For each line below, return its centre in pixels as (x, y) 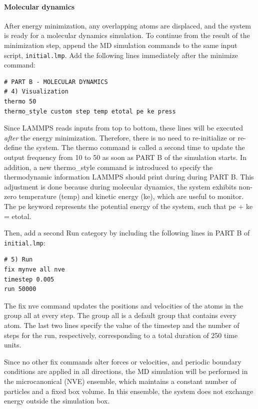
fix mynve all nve (34, 269)
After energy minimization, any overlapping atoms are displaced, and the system (127, 25)
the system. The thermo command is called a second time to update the (134, 147)
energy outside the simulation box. (57, 401)
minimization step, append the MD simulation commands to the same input (121, 45)
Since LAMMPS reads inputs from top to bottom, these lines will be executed (123, 128)
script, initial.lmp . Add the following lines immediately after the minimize (121, 55)
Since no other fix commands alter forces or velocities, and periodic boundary (123, 361)
